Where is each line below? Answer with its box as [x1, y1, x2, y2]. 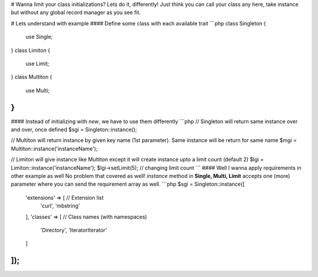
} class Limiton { [11, 47, 50, 54]
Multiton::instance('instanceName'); [11, 145, 98, 152]
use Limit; [25, 60, 49, 67]
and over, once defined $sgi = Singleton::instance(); [11, 126, 137, 133]
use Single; [25, 33, 53, 41]
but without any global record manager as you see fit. [11, 9, 141, 16]
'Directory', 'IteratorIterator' [40, 226, 107, 233]
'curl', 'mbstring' [40, 202, 81, 209]
